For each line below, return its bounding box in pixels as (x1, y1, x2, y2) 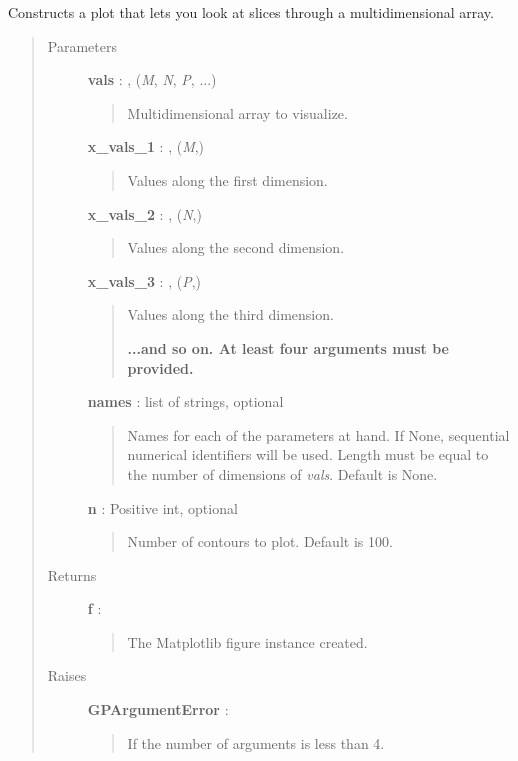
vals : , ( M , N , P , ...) (87, 69, 217, 90)
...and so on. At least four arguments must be (127, 337, 449, 358)
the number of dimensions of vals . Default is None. (127, 463, 438, 484)
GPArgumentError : (87, 699, 229, 720)
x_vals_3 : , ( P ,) (87, 270, 201, 291)
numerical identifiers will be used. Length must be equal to (127, 444, 489, 465)
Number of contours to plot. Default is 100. (127, 531, 393, 552)
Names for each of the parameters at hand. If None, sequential (127, 424, 510, 445)
